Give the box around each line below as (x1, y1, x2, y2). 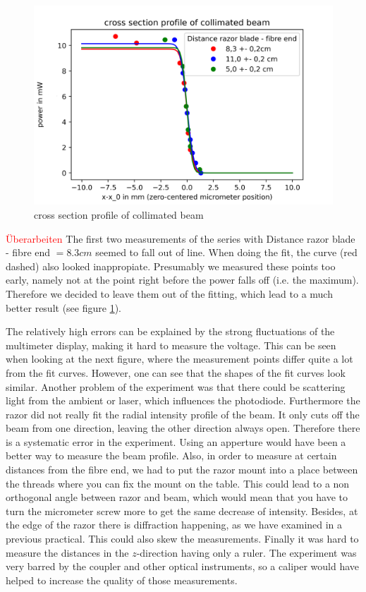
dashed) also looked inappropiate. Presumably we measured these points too (6, 258, 336, 273)
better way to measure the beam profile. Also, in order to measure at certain (6, 448, 337, 463)
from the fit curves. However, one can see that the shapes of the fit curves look (6, 365, 346, 380)
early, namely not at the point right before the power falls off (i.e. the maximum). (6, 272, 359, 287)
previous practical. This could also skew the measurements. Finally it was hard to (6, 531, 359, 546)
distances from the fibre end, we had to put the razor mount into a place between (6, 462, 358, 477)
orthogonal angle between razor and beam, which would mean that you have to (6, 490, 348, 505)
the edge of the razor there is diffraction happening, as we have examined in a (6, 517, 343, 532)
